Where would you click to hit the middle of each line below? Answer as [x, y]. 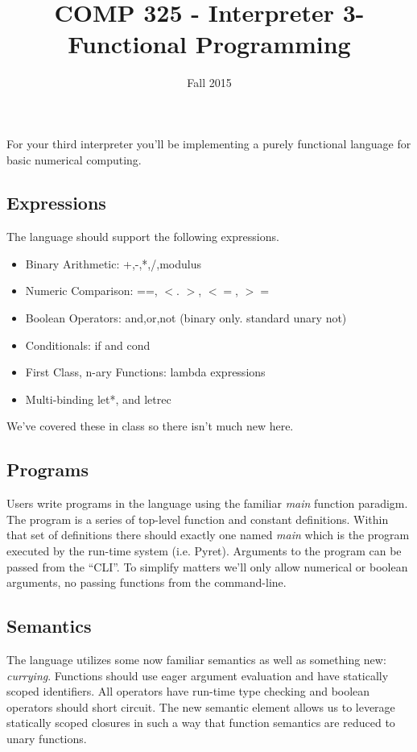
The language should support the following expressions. [143, 237]
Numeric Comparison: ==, [91, 291]
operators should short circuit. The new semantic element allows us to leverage [201, 706]
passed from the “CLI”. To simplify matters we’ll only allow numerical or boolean [207, 566]
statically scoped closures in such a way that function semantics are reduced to [201, 723]
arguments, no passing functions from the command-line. [147, 582]
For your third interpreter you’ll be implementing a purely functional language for [209, 143]
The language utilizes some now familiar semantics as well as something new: [196, 660]
